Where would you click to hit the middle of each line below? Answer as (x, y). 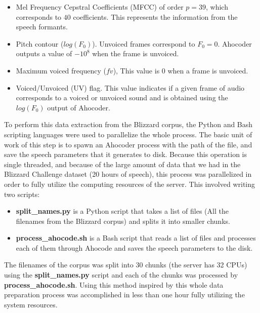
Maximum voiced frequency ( (61, 70)
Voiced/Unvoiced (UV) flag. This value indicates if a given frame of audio (130, 87)
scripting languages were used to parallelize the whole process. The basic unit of (128, 134)
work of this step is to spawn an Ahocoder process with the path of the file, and (128, 144)
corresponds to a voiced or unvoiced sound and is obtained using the (122, 97)
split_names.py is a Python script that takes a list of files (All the (122, 211)
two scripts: (22, 194)
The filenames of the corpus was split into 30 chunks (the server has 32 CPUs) (126, 265)
